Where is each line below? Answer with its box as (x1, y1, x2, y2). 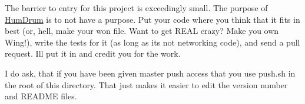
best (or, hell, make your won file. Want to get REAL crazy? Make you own (5, 25, 279, 37)
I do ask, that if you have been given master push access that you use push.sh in (5, 67, 296, 79)
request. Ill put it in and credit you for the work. (5, 47, 181, 60)
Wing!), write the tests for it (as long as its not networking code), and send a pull (5, 36, 300, 48)
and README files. (5, 90, 77, 102)
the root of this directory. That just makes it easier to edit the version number (5, 78, 288, 91)
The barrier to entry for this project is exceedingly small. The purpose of (5, 2, 268, 13)
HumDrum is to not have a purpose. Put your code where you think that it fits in (5, 13, 300, 25)
